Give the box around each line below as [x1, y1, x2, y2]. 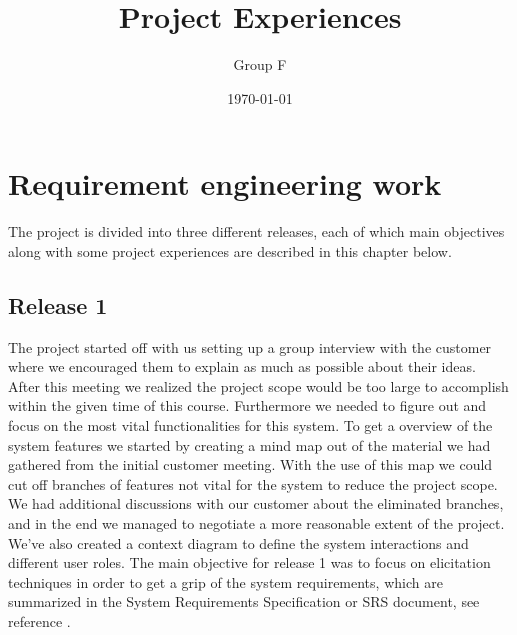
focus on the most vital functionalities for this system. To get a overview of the [8, 415, 493, 436]
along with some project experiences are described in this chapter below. [8, 240, 452, 261]
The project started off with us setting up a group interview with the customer [8, 336, 492, 357]
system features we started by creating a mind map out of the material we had [8, 434, 491, 455]
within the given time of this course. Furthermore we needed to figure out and [8, 395, 487, 416]
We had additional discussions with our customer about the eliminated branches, [8, 493, 504, 514]
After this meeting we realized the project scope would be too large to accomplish [8, 375, 509, 396]
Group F [233, 54, 287, 75]
